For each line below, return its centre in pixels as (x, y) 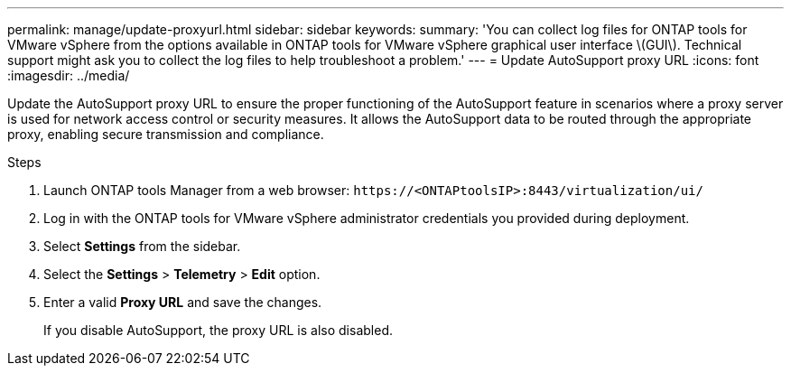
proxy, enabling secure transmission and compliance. (166, 134)
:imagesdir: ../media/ (69, 75)
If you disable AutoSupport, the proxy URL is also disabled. (218, 330)
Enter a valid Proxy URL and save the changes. (183, 302)
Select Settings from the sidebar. (142, 246)
